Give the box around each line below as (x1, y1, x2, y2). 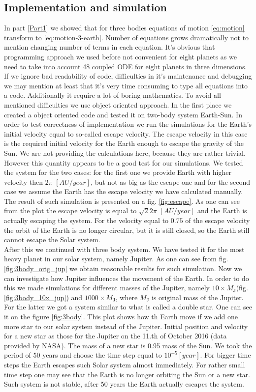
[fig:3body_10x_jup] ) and (4, 292, 83, 302)
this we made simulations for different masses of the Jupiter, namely (4, 282, 210, 293)
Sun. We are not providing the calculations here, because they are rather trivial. (4, 147, 246, 158)
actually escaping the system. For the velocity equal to (4, 215, 169, 225)
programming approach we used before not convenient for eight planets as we (4, 51, 237, 61)
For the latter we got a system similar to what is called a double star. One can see (4, 302, 252, 312)
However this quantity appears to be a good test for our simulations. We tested (4, 157, 243, 168)
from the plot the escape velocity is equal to (4, 205, 137, 216)
